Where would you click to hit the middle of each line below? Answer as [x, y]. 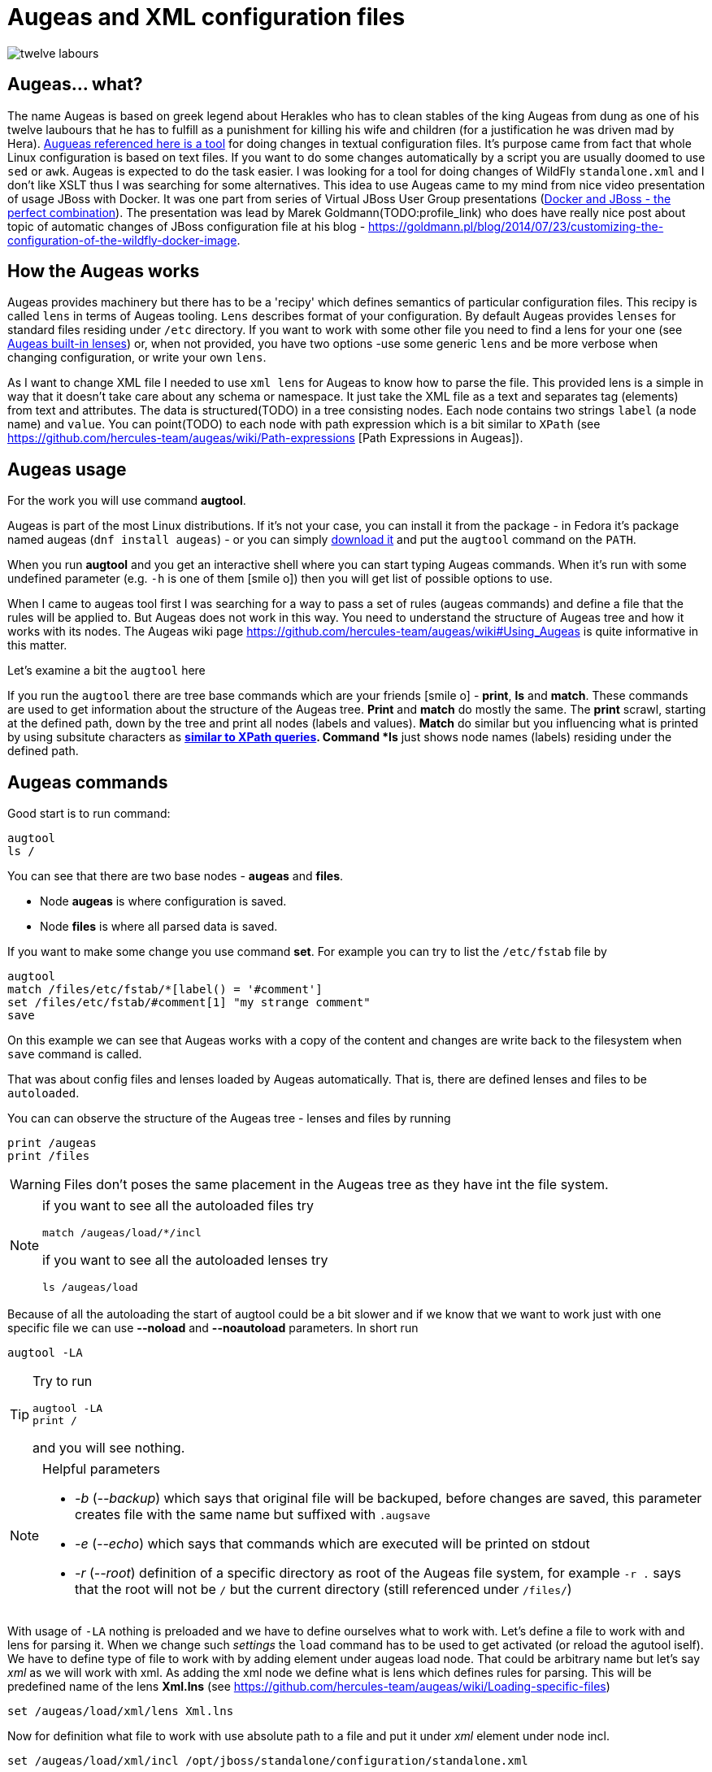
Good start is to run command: [89, 814]
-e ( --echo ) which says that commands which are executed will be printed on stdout [332, 1544]
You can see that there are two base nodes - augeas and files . [176, 876]
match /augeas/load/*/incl [122, 1233]
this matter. [37, 645]
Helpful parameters [101, 1469]
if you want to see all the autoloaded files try [178, 1206]
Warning [35, 1185]
